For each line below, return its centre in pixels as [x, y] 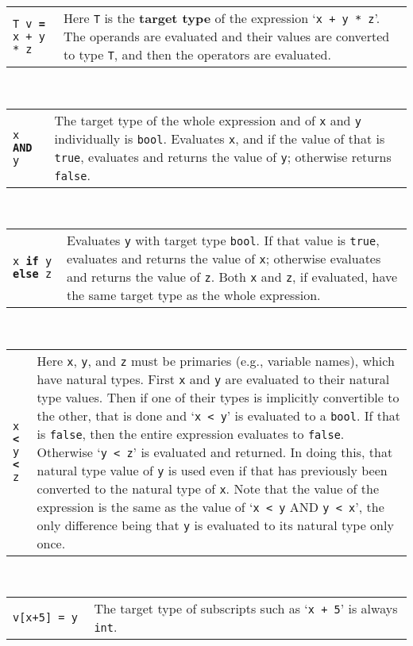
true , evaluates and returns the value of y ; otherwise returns [223, 156]
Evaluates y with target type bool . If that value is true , [223, 240]
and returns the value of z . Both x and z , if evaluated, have [232, 277]
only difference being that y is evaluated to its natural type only [215, 525]
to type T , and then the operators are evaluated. [197, 54]
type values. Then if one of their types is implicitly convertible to [218, 397]
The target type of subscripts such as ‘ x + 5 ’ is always [246, 609]
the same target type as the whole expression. [193, 295]
